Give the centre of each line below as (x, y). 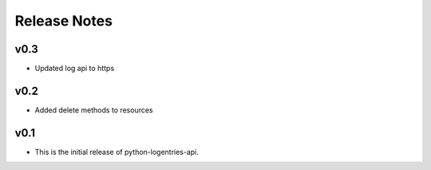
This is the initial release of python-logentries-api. (117, 152)
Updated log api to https (75, 69)
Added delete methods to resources (94, 110)
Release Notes (64, 21)
